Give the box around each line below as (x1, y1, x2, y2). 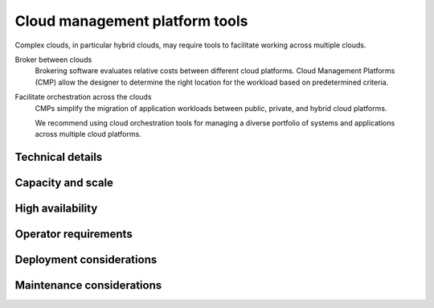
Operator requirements (14, 228, 133, 241)
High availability (14, 202, 98, 216)
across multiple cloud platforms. (35, 129, 142, 139)
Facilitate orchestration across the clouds (14, 92, 152, 102)
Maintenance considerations (14, 278, 162, 293)
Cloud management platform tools (14, 12, 248, 30)
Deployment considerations (14, 253, 158, 267)
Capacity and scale (14, 176, 114, 190)
